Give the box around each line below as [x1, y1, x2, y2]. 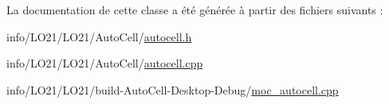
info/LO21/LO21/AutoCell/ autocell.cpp [6, 55, 203, 71]
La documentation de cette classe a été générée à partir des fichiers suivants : [6, 2, 383, 17]
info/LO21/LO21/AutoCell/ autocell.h [6, 28, 192, 44]
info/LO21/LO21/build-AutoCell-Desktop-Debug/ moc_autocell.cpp [6, 81, 339, 98]
